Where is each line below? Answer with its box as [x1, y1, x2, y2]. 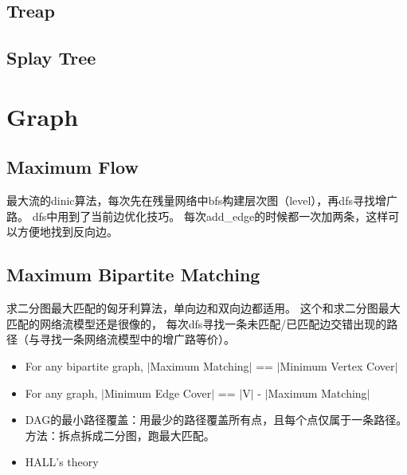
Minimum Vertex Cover [280, 357, 395, 374]
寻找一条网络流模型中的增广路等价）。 [39, 331, 235, 347]
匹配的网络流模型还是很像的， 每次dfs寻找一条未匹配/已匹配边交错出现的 [6, 315, 387, 332]
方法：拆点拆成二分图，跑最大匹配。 [25, 426, 215, 443]
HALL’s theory [25, 453, 99, 470]
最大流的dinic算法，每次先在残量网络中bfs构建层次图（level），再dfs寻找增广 [6, 192, 397, 209]
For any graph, [25, 384, 98, 401]
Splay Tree [6, 45, 96, 70]
